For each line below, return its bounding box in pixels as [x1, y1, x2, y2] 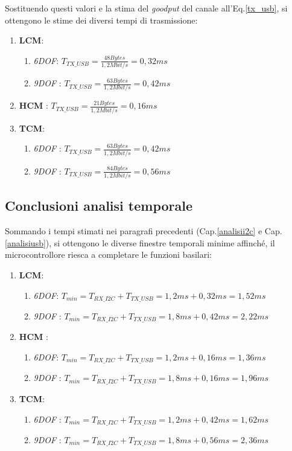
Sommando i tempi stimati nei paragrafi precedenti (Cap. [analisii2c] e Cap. [5, 225, 282, 237]
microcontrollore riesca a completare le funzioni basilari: [5, 248, 212, 261]
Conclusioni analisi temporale [5, 196, 193, 215]
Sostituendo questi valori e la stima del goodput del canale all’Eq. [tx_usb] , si [5, 2, 288, 14]
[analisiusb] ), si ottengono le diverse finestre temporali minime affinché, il [5, 236, 275, 249]
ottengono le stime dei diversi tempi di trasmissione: [5, 13, 198, 26]
